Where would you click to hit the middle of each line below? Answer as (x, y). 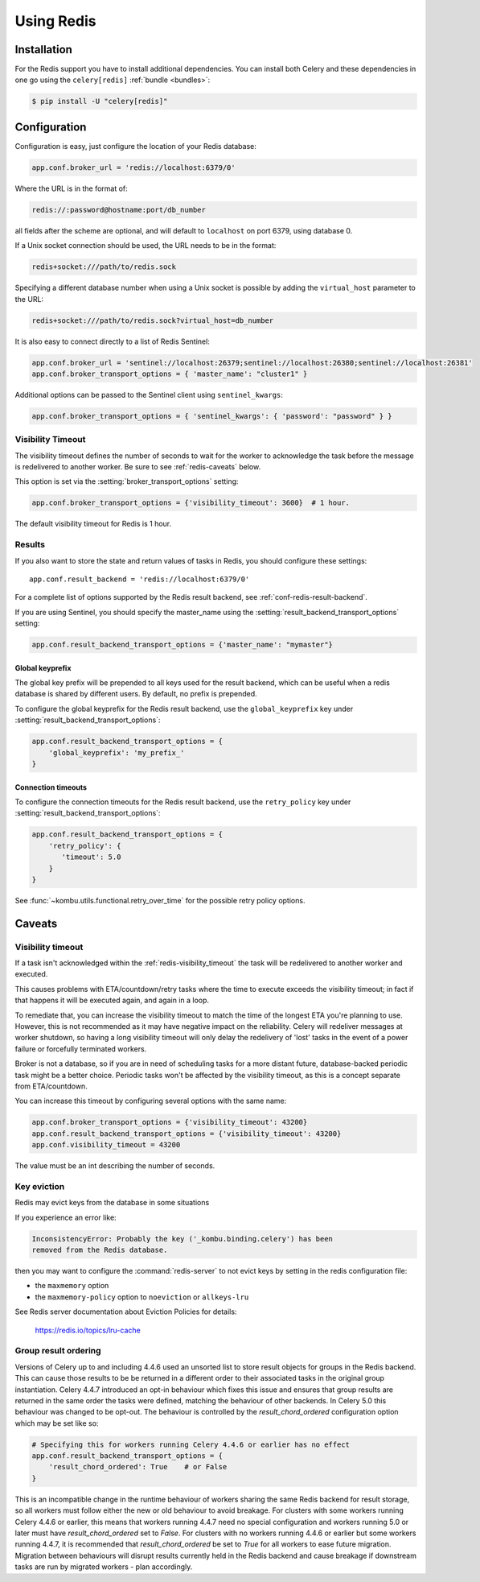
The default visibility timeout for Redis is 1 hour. (93, 524)
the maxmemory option (72, 1286)
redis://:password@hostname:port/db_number (119, 210)
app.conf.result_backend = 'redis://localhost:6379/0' (139, 579)
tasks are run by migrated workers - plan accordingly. (104, 1567)
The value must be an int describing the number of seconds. (115, 1166)
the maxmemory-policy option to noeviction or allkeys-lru (142, 1297)
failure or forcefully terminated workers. (81, 1049)
